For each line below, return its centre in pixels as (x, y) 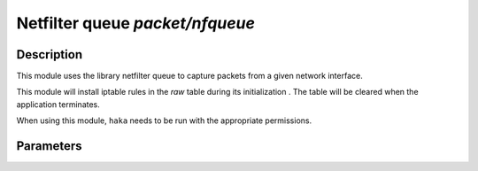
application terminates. (58, 104)
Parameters (49, 146)
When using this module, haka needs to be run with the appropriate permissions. (164, 120)
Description (50, 54)
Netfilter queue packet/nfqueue (136, 23)
